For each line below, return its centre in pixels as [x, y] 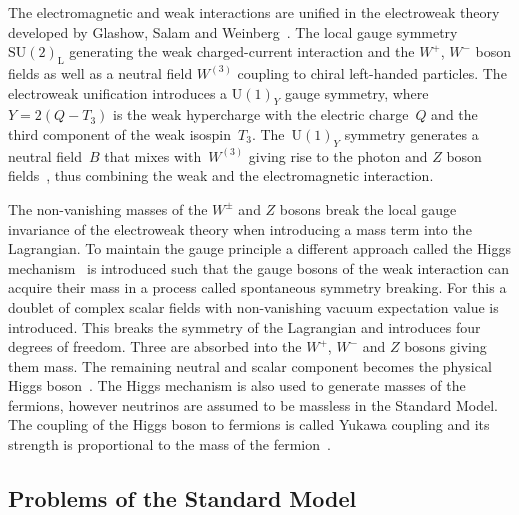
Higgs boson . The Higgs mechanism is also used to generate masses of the [237, 385]
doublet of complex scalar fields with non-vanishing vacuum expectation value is [253, 306]
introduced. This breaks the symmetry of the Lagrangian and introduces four [244, 326]
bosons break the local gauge [368, 208]
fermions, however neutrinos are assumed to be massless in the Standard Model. [253, 404]
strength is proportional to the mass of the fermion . [169, 444]
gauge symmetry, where [356, 92]
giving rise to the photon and [338, 155]
